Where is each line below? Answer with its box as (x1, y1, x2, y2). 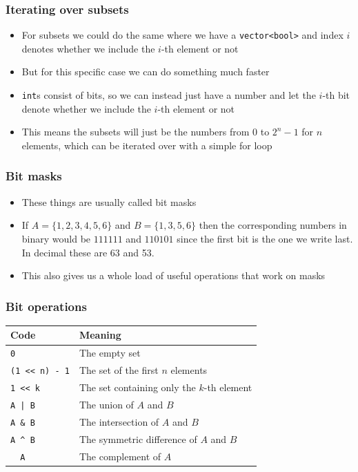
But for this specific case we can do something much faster (21, 64, 270, 79)
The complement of (79, 449, 161, 463)
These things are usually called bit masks (21, 194, 197, 209)
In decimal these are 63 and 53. (21, 245, 155, 259)
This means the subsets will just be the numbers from (21, 124, 250, 139)
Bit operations (6, 297, 87, 314)
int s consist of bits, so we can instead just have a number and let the (21, 88, 316, 102)
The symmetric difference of (79, 431, 197, 446)
